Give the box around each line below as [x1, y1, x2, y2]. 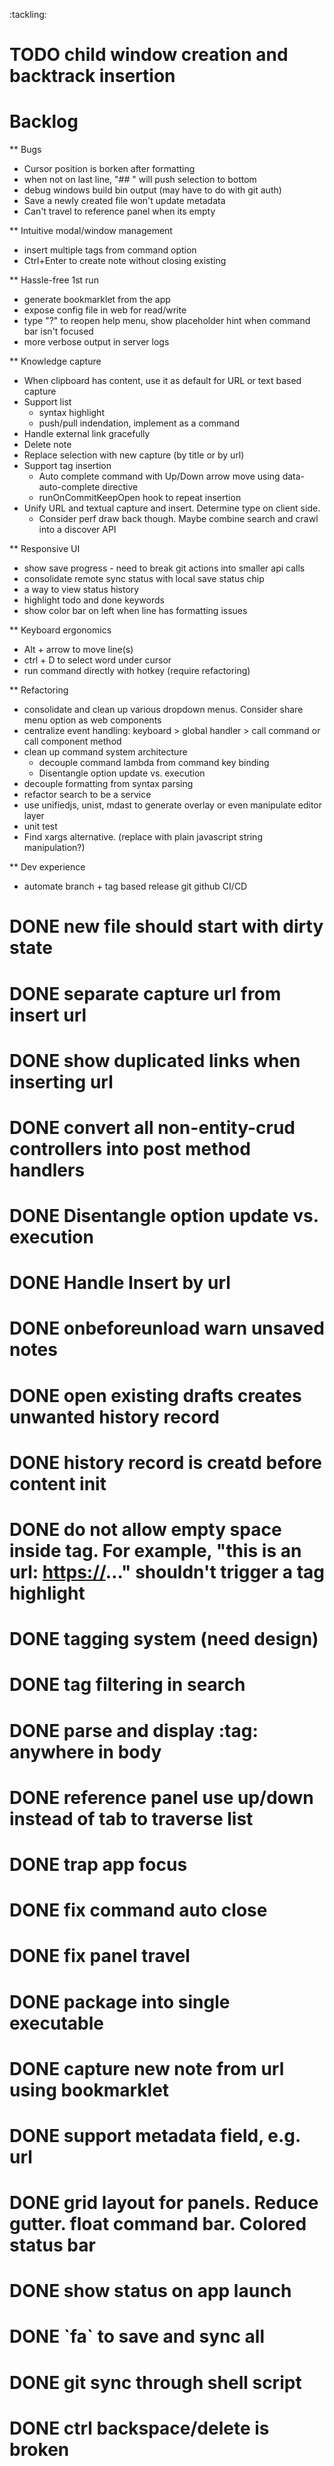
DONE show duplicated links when [9, 1049, 301, 1072]
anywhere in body [9, 1740, 162, 1763]
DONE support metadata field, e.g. [9, 2124, 301, 2147]
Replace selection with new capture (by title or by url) [23, 449, 245, 461]
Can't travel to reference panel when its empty [23, 205, 216, 218]
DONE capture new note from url [9, 2057, 285, 2080]
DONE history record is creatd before [9, 1451, 323, 1474]
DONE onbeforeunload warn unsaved [9, 1317, 325, 1340]
